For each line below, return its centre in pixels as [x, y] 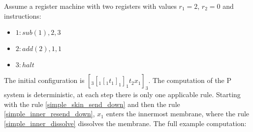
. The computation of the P [190, 80]
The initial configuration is [44, 80]
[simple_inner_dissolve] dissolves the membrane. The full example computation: [125, 123]
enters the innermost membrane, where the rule [178, 114]
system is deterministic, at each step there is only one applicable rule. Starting [122, 94]
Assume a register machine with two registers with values [90, 6]
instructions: [23, 15]
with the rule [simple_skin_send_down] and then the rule [92, 104]
